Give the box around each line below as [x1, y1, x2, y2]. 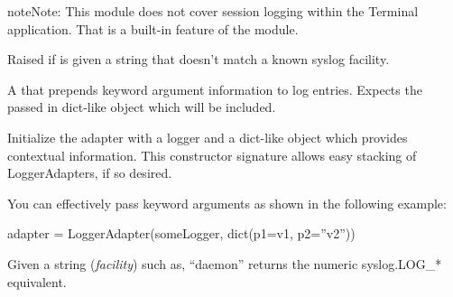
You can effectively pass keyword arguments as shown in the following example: [7, 193, 447, 212]
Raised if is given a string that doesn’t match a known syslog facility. [7, 50, 390, 69]
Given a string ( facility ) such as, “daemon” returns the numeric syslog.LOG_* [7, 254, 442, 273]
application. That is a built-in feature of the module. [7, 19, 299, 38]
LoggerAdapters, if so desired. [7, 163, 172, 182]
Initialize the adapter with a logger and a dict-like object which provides [7, 127, 408, 146]
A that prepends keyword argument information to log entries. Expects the [7, 79, 422, 98]
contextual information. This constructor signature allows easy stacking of [7, 145, 417, 164]
